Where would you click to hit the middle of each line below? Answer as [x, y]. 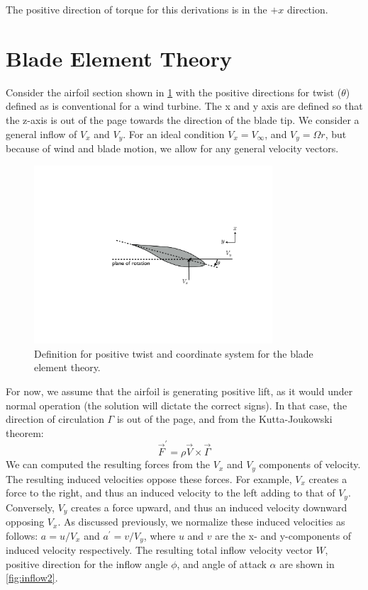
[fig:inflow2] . [32, 578]
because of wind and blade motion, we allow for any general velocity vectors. [172, 148]
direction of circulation [55, 419]
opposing [25, 522]
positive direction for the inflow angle [87, 563]
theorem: [25, 432]
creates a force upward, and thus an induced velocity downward [209, 507]
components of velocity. [310, 464]
